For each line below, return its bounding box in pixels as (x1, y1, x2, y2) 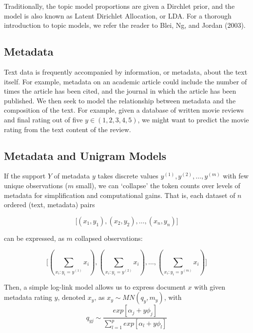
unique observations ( (4, 180, 68, 190)
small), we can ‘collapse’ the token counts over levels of (76, 180, 240, 190)
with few (223, 171, 249, 181)
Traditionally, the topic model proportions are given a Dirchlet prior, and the (4, 1, 235, 11)
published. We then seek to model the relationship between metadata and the (4, 95, 236, 105)
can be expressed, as (4, 233, 64, 243)
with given (194, 281, 226, 292)
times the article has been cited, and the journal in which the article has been (4, 86, 236, 96)
